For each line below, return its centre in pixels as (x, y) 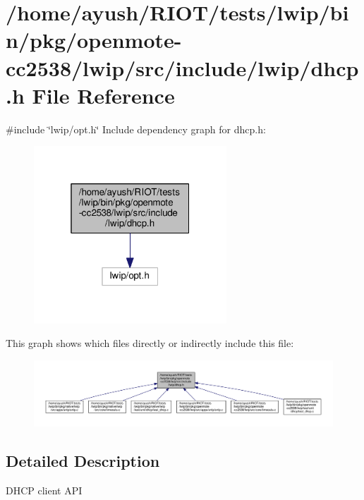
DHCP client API (44, 490)
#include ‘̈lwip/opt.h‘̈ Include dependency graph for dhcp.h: (136, 129)
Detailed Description (83, 461)
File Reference (103, 95)
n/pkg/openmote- (94, 40)
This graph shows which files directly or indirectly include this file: (150, 343)
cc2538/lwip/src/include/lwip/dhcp (182, 67)
